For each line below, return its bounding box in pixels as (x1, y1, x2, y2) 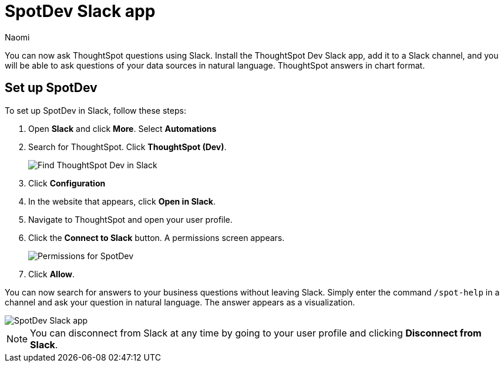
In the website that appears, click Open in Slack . (28, 196, 216, 206)
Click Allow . (28, 269, 75, 279)
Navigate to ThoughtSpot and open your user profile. (28, 214, 233, 225)
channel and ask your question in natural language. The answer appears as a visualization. (5, 297, 355, 307)
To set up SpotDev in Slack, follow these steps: (5, 105, 186, 115)
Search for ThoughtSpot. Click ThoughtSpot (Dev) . (28, 141, 227, 152)
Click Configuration (28, 178, 106, 188)
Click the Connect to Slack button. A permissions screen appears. (28, 232, 285, 243)
